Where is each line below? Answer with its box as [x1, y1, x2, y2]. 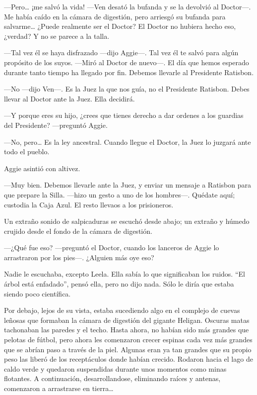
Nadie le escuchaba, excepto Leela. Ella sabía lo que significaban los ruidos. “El [4, 269, 245, 279]
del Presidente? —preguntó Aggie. [4, 119, 108, 130]
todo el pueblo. [4, 146, 50, 157]
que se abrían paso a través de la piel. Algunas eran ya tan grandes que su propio [4, 344, 252, 354]
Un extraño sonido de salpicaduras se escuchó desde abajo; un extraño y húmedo [4, 216, 250, 226]
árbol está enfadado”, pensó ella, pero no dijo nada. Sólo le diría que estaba [4, 279, 234, 289]
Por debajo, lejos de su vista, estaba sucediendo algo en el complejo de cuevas [4, 305, 240, 315]
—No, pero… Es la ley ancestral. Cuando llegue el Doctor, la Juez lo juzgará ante [4, 136, 251, 147]
